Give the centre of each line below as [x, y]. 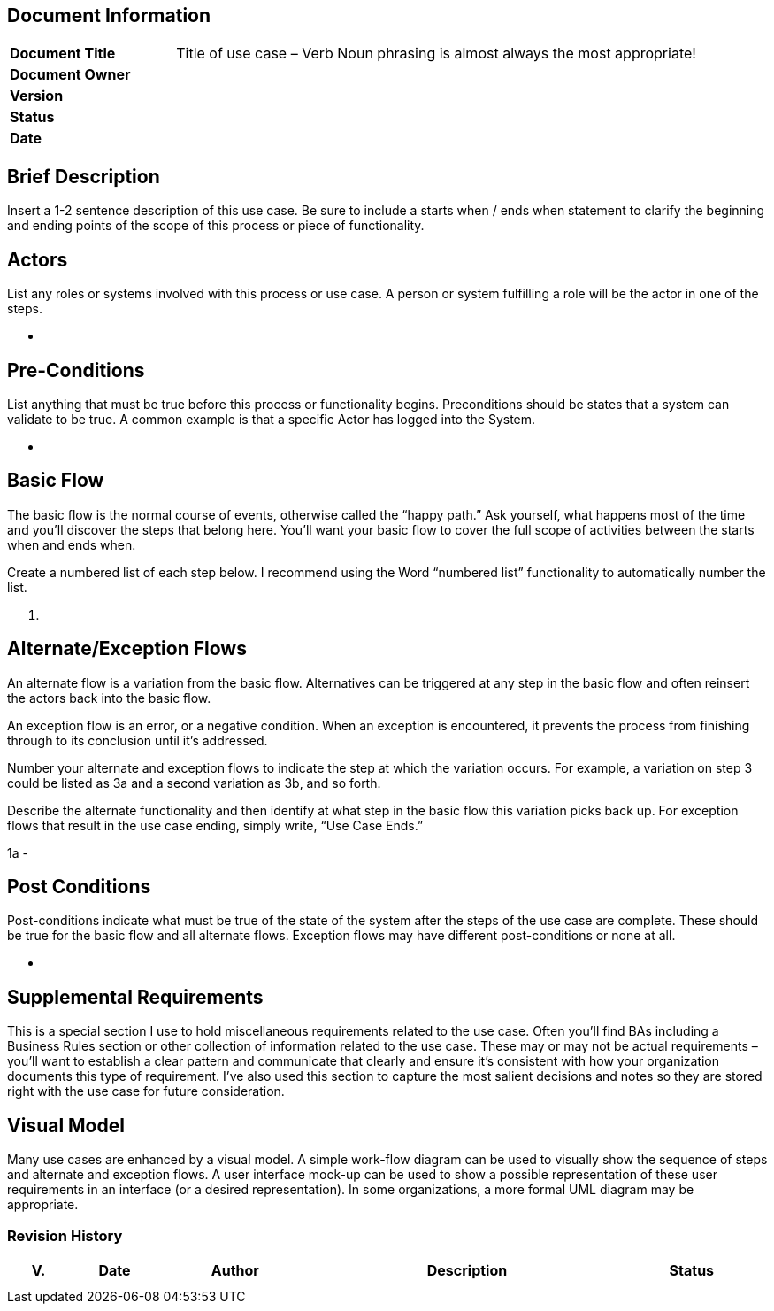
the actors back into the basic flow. [109, 698]
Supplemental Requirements [135, 997]
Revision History [65, 1235]
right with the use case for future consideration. [146, 1091]
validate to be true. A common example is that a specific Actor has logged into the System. [272, 419]
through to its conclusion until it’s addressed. [138, 740]
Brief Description [84, 176]
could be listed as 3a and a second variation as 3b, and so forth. [194, 783]
